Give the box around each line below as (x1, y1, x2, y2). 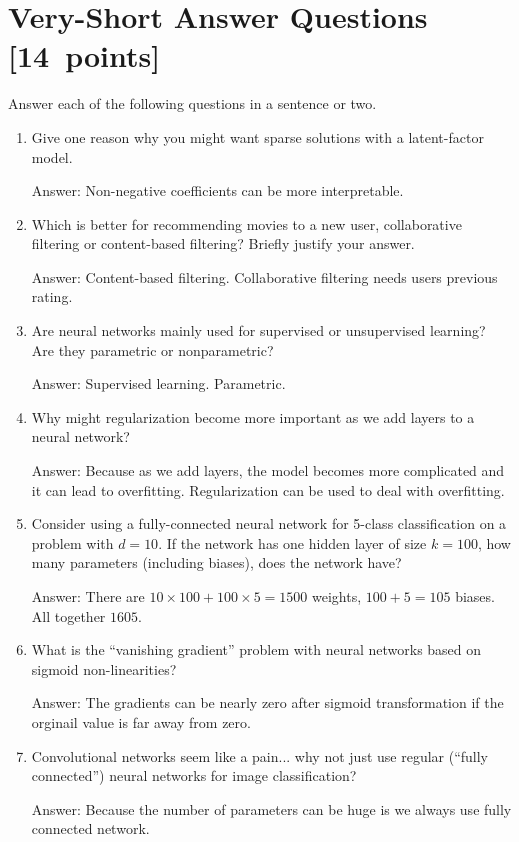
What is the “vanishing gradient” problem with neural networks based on (31, 639, 482, 660)
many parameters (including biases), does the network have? (31, 552, 402, 573)
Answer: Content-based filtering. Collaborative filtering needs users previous (31, 266, 498, 287)
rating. (31, 286, 73, 307)
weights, (311, 586, 362, 606)
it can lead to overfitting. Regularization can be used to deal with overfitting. (31, 479, 505, 500)
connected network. (31, 818, 150, 839)
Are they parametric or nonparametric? (31, 339, 274, 360)
